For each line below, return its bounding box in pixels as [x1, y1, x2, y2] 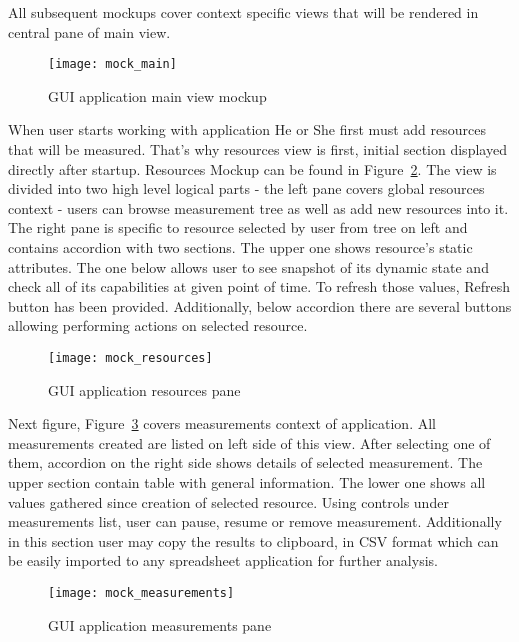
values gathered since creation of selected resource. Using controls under [8, 491, 449, 512]
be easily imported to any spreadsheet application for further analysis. [8, 550, 438, 571]
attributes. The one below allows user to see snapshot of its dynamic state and [8, 256, 489, 277]
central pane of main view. [8, 21, 171, 42]
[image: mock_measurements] [48, 585, 235, 600]
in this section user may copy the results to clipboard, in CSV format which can [8, 530, 499, 551]
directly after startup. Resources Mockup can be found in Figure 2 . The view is [8, 158, 497, 179]
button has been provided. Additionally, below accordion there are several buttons [8, 295, 512, 316]
